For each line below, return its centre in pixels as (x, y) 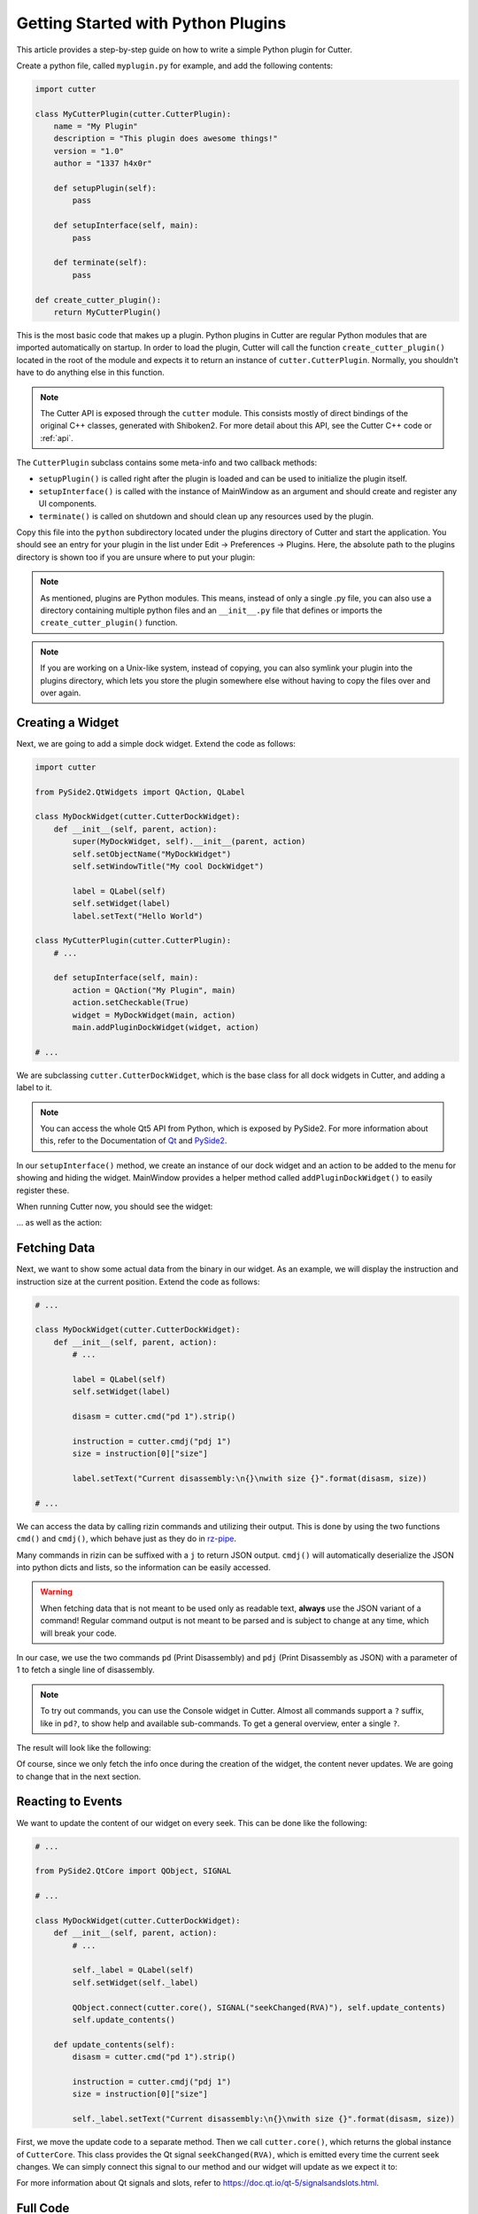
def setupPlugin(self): (105, 189)
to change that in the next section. (79, 1777)
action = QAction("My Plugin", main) (154, 990)
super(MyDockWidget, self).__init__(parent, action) (189, 842)
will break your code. (78, 1633)
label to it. (35, 1088)
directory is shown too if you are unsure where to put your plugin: (136, 557)
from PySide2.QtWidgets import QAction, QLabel (140, 792)
